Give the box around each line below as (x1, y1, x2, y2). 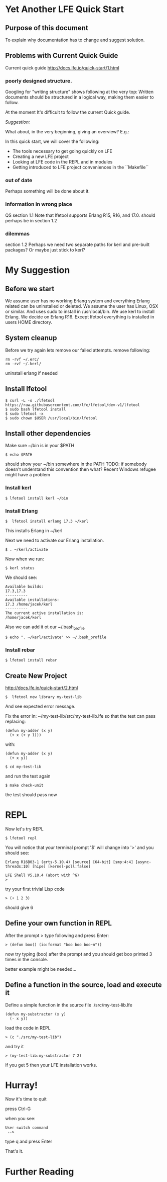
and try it (5, 1043, 24, 1049)
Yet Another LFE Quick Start (5, 4, 124, 15)
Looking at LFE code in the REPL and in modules (12, 159, 113, 165)
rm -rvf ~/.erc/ (5, 357, 39, 362)
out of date (5, 177, 33, 184)
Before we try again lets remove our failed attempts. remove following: (5, 347, 150, 353)
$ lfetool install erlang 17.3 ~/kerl (5, 519, 89, 524)
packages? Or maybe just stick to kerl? (5, 247, 85, 252)
